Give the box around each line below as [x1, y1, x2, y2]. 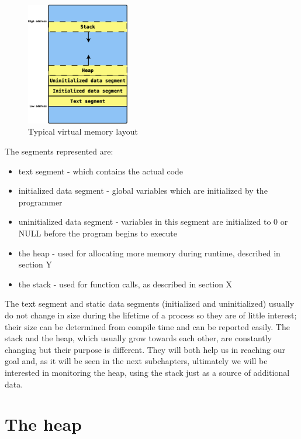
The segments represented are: [5, 145, 113, 157]
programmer [18, 196, 63, 208]
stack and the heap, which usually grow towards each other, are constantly [5, 332, 272, 344]
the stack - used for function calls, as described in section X [18, 277, 233, 290]
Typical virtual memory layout [28, 125, 138, 138]
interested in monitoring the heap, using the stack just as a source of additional [5, 366, 290, 378]
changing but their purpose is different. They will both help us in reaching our [5, 343, 285, 355]
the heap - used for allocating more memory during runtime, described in [18, 246, 281, 259]
